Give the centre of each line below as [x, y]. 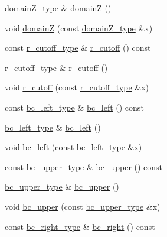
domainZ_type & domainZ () [58, 8]
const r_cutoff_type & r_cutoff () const [78, 48]
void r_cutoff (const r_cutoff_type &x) [77, 87]
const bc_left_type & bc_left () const [74, 107]
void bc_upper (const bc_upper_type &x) [83, 206]
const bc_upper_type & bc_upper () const [84, 166]
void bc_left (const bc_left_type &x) [73, 147]
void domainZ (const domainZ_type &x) [79, 27]
